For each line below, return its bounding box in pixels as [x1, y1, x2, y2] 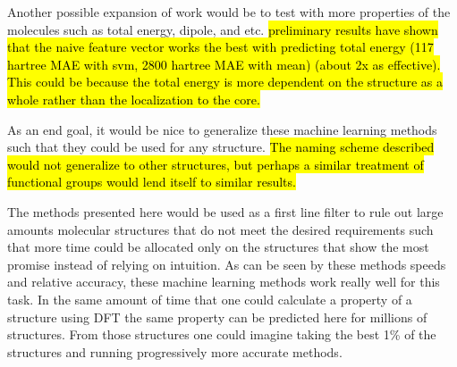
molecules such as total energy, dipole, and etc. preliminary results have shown [7, 20, 438, 38]
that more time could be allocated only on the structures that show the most [7, 238, 429, 256]
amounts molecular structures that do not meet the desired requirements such [7, 220, 434, 238]
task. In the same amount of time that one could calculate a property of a [7, 289, 412, 308]
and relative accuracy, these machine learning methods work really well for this [7, 272, 440, 291]
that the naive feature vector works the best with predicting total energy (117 [7, 38, 434, 56]
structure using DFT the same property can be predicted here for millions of [7, 307, 427, 326]
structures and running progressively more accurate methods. [7, 342, 343, 361]
